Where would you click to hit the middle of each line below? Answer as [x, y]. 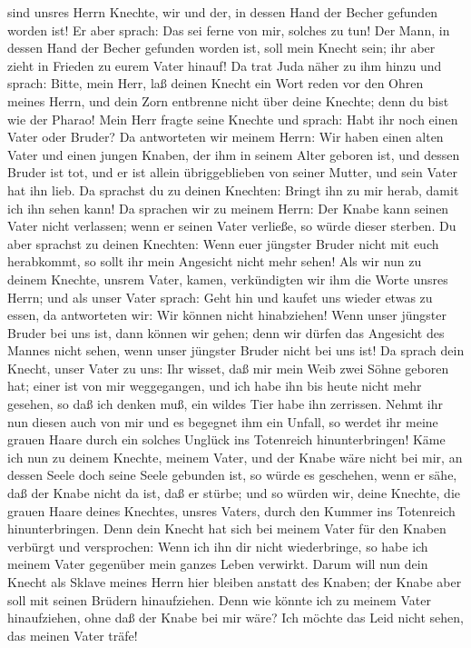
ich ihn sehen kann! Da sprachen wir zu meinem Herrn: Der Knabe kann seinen [228, 208]
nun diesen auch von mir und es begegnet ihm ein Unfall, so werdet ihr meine [223, 421]
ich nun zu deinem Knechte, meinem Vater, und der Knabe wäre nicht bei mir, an [235, 457]
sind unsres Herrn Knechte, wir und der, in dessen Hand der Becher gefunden [223, 12]
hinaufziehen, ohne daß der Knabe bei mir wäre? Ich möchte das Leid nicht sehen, [235, 618]
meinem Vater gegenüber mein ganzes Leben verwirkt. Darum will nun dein [218, 564]
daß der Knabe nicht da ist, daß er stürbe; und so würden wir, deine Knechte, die [234, 493]
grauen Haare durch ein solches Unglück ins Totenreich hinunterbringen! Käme [226, 439]
